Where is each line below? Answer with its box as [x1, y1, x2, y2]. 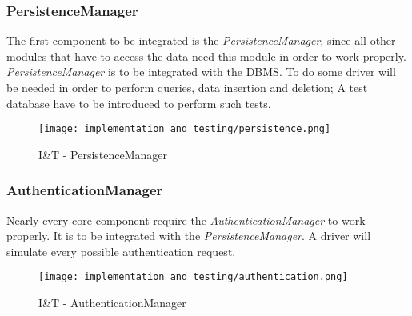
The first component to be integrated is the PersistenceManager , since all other [6, 32, 396, 49]
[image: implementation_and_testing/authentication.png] [38, 271, 348, 283]
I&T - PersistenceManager [38, 146, 168, 162]
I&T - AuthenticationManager [38, 294, 186, 311]
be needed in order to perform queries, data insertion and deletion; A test [6, 79, 368, 95]
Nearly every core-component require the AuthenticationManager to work [6, 211, 366, 228]
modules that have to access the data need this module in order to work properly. [6, 47, 406, 64]
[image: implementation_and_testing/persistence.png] [38, 123, 331, 135]
